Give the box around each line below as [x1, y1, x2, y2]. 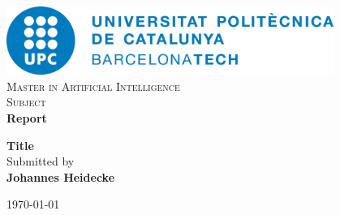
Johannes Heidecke [6, 168, 115, 185]
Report [6, 110, 47, 127]
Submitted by [6, 153, 75, 170]
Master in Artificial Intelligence [6, 77, 180, 94]
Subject [6, 93, 46, 110]
